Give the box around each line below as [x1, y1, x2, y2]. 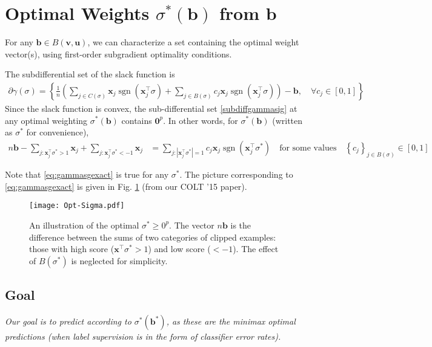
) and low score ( [148, 242, 211, 255]
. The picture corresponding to [179, 168, 293, 181]
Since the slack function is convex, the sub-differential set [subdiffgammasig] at [5, 102, 297, 114]
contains [121, 114, 152, 126]
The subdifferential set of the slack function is [5, 68, 175, 80]
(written [272, 114, 303, 126]
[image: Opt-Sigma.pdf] [29, 201, 125, 210]
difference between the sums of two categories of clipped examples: [29, 230, 276, 243]
